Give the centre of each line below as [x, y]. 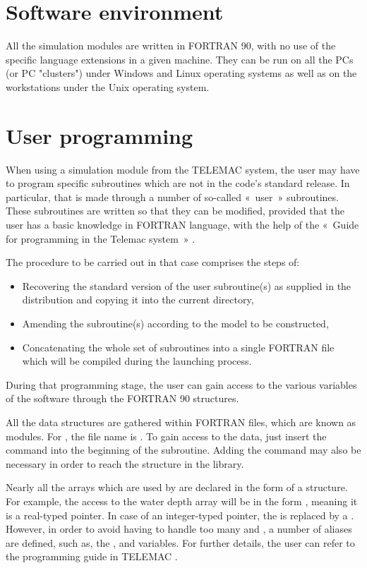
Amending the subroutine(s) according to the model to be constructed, [175, 323]
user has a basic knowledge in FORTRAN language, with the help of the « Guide [182, 224]
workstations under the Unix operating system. [108, 86]
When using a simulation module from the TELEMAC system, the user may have [183, 169]
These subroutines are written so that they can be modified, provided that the [175, 211]
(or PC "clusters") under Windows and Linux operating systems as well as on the [181, 73]
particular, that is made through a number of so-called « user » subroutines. [172, 197]
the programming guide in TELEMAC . [92, 556]
